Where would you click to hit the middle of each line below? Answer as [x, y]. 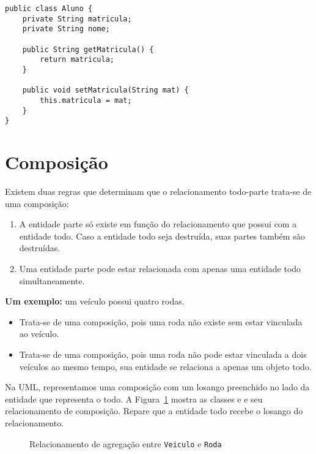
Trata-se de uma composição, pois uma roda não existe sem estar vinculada [161, 321]
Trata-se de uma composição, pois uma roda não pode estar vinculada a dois [163, 354]
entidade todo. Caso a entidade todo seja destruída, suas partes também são [162, 236]
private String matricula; [77, 19]
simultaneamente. [52, 280]
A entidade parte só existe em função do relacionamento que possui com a [158, 224]
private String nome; [66, 29]
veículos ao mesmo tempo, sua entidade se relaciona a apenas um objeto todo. [165, 366]
